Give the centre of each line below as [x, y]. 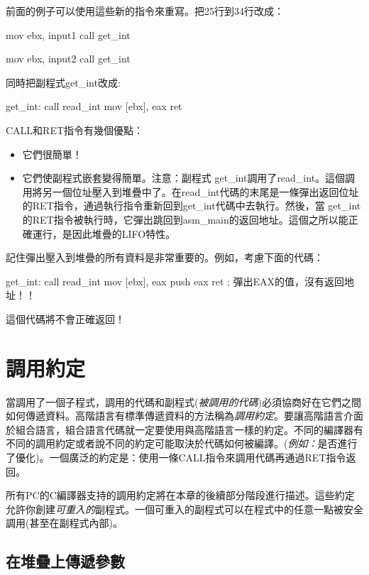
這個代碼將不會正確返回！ [65, 318]
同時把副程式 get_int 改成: [63, 82]
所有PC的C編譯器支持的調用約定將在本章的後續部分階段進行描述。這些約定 [180, 495]
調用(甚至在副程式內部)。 [64, 523]
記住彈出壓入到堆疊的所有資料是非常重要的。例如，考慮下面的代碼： [165, 257]
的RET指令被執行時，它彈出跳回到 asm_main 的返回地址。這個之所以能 [185, 219]
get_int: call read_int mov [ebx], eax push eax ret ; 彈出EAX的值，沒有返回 [175, 281]
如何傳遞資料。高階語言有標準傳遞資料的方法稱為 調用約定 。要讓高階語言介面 [184, 416]
